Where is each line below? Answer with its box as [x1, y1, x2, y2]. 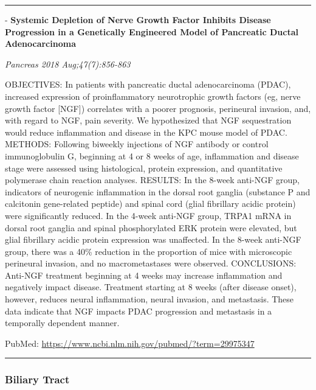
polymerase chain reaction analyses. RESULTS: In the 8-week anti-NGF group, [5, 173, 300, 186]
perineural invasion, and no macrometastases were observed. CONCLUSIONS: [5, 257, 297, 270]
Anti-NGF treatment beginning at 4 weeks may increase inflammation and [5, 268, 283, 281]
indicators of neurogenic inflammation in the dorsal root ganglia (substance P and [5, 185, 311, 198]
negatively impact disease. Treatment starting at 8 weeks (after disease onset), [5, 280, 297, 293]
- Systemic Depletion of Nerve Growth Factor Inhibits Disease [5, 13, 271, 26]
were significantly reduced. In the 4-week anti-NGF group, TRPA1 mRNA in [5, 209, 292, 221]
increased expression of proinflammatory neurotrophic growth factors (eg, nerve [5, 89, 301, 102]
